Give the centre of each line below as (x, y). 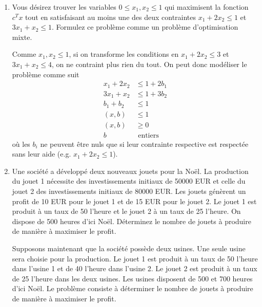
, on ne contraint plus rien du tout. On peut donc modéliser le (149, 64)
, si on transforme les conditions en (124, 54)
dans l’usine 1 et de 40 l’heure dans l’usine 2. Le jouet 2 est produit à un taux (135, 268)
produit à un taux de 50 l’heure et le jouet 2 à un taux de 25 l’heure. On (126, 211)
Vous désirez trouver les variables (64, 7)
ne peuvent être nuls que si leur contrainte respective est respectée (144, 144)
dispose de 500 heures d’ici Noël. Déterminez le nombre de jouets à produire (132, 221)
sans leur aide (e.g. (42, 154)
